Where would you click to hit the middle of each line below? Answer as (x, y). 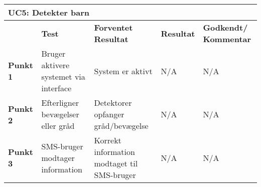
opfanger (109, 114)
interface (56, 88)
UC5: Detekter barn (49, 12)
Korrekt (108, 140)
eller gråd (58, 126)
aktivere (55, 65)
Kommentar (227, 39)
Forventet (113, 27)
